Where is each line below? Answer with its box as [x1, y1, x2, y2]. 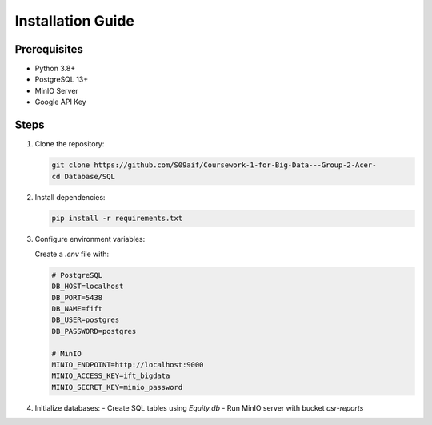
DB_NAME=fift [51, 304, 103, 314]
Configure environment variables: [34, 235, 146, 244]
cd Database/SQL [51, 172, 116, 181]
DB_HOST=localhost [51, 282, 124, 291]
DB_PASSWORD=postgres [51, 327, 137, 335]
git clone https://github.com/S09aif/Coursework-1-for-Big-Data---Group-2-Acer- [51, 161, 377, 170]
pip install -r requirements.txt [51, 214, 183, 223]
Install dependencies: [34, 192, 106, 202]
